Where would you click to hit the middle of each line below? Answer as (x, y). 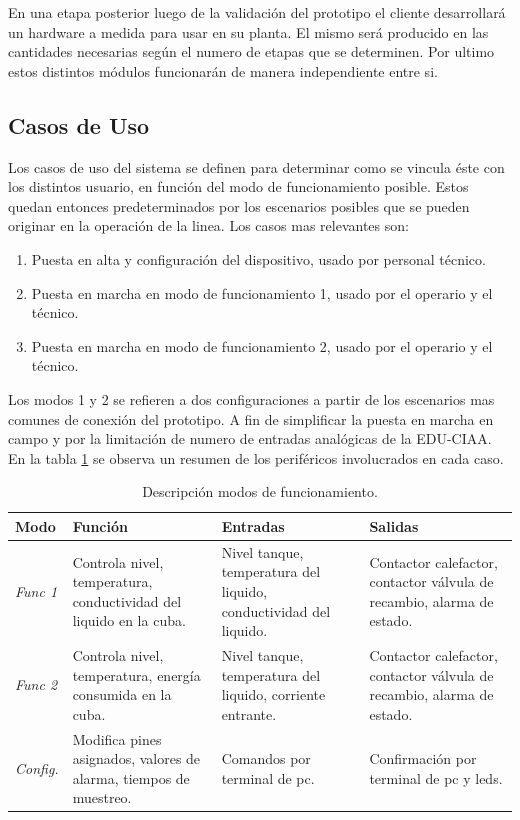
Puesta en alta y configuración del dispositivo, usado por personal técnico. (258, 258)
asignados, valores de (136, 758)
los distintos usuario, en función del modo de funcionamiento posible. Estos (238, 186)
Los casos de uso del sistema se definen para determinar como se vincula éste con (256, 166)
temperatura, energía (136, 674)
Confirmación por (423, 758)
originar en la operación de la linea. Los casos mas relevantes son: (208, 225)
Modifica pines (117, 738)
